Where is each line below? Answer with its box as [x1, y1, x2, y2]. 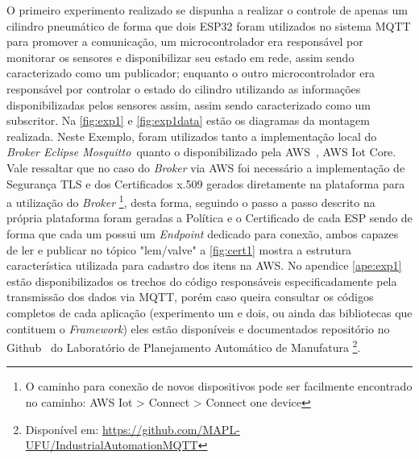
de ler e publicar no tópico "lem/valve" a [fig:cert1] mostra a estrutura [6, 241, 352, 258]
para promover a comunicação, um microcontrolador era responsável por [6, 33, 363, 50]
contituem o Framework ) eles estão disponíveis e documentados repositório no [6, 320, 390, 337]
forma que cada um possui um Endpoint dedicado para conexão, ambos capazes [6, 225, 399, 242]
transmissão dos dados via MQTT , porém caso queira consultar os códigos [6, 288, 374, 305]
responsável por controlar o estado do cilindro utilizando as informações [6, 80, 361, 97]
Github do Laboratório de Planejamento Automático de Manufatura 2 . [6, 337, 361, 355]
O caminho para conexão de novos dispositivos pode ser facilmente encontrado [25, 378, 413, 395]
